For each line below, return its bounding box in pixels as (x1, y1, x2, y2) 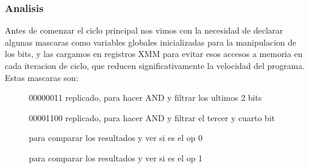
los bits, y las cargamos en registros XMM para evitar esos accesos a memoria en (5, 47, 303, 60)
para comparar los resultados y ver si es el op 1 (29, 151, 203, 164)
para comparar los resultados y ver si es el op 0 (29, 131, 203, 144)
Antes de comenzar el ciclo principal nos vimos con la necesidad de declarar (5, 24, 283, 37)
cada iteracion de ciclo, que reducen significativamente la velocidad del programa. (5, 59, 305, 71)
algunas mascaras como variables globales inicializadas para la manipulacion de (5, 35, 296, 48)
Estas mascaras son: (5, 71, 78, 83)
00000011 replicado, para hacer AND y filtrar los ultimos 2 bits (29, 91, 262, 104)
